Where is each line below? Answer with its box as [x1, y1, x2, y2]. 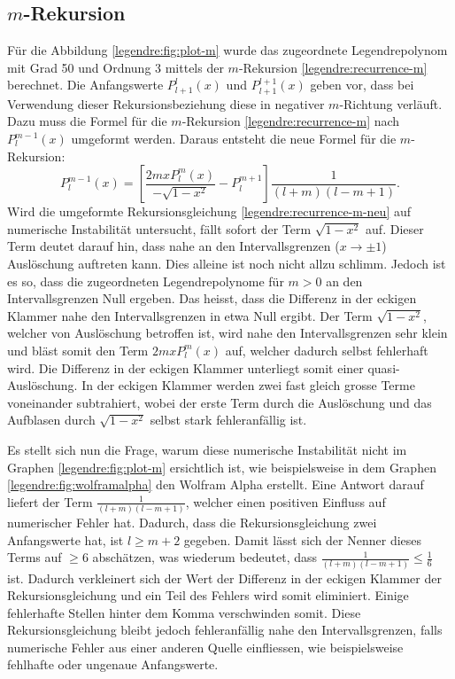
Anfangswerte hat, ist [7, 530, 124, 549]
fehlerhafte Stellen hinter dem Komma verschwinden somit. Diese [7, 603, 361, 621]
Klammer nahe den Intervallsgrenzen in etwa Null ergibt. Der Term [7, 306, 373, 324]
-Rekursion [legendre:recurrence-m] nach [181, 112, 400, 130]
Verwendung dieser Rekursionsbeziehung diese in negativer [7, 94, 325, 113]
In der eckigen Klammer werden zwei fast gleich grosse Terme [81, 376, 415, 394]
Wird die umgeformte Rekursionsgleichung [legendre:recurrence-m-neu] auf [7, 202, 412, 221]
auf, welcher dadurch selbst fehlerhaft [225, 340, 428, 359]
